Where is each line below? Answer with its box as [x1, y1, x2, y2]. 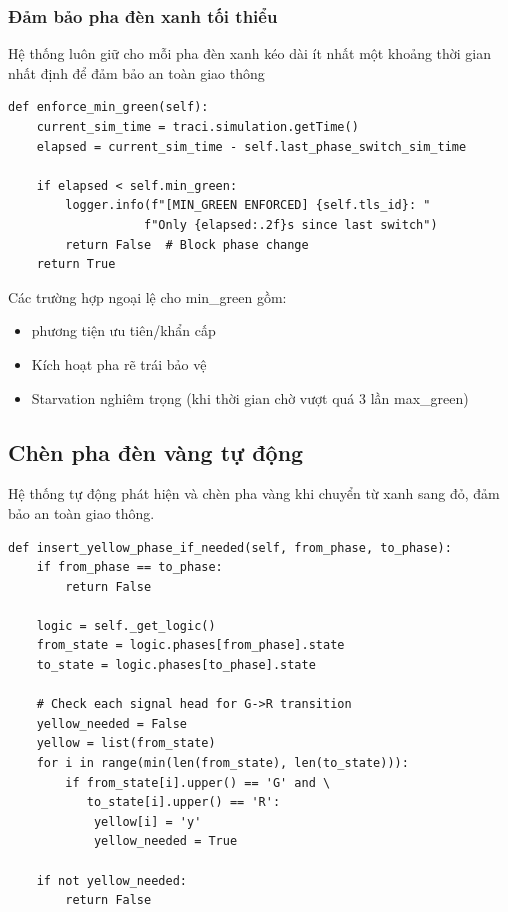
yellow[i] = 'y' [93, 814, 202, 829]
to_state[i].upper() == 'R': [86, 795, 281, 810]
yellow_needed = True [93, 834, 238, 849]
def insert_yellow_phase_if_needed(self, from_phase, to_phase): [8, 540, 452, 555]
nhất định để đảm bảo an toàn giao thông [8, 62, 265, 83]
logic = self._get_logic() [36, 618, 216, 633]
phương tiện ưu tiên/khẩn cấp [31, 320, 216, 341]
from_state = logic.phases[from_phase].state [36, 638, 345, 653]
